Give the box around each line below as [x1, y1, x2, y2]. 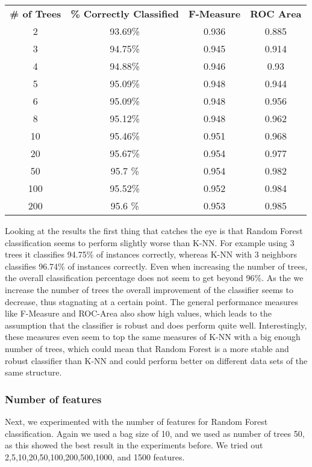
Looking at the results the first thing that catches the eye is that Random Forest [5, 224, 303, 237]
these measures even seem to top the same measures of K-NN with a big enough [5, 330, 301, 343]
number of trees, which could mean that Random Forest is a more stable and [5, 342, 289, 354]
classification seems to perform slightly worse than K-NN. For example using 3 [5, 236, 295, 249]
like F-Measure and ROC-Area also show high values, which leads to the [5, 307, 272, 320]
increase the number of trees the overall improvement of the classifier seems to [5, 283, 293, 295]
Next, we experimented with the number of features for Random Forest [5, 415, 268, 427]
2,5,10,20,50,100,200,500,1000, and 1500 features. [5, 450, 185, 463]
